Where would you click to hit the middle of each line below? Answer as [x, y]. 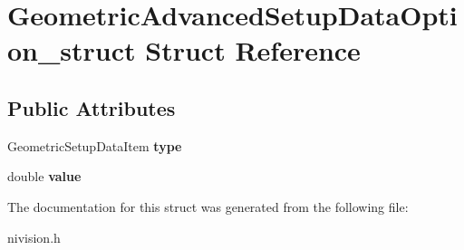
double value [44, 176]
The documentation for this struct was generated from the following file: [208, 206]
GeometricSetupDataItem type [95, 145]
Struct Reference [253, 50]
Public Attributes [92, 107]
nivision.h [34, 237]
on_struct [72, 50]
